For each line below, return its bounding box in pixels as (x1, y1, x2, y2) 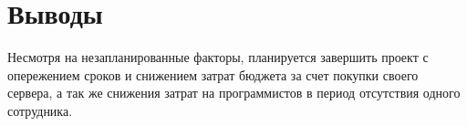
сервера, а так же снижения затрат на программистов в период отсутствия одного (7, 83, 461, 102)
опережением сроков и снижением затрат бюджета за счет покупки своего (7, 65, 419, 84)
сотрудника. (7, 100, 73, 120)
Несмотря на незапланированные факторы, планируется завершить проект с (7, 47, 429, 67)
